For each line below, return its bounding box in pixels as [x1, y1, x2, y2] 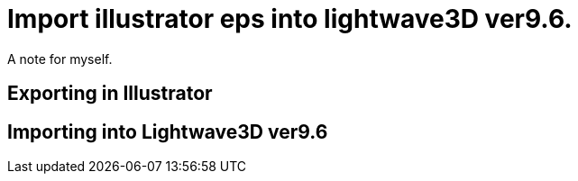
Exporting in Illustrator [7, 82, 213, 105]
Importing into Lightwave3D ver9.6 [7, 120, 328, 143]
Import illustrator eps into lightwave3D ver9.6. [7, 4, 573, 34]
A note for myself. [7, 50, 113, 67]
